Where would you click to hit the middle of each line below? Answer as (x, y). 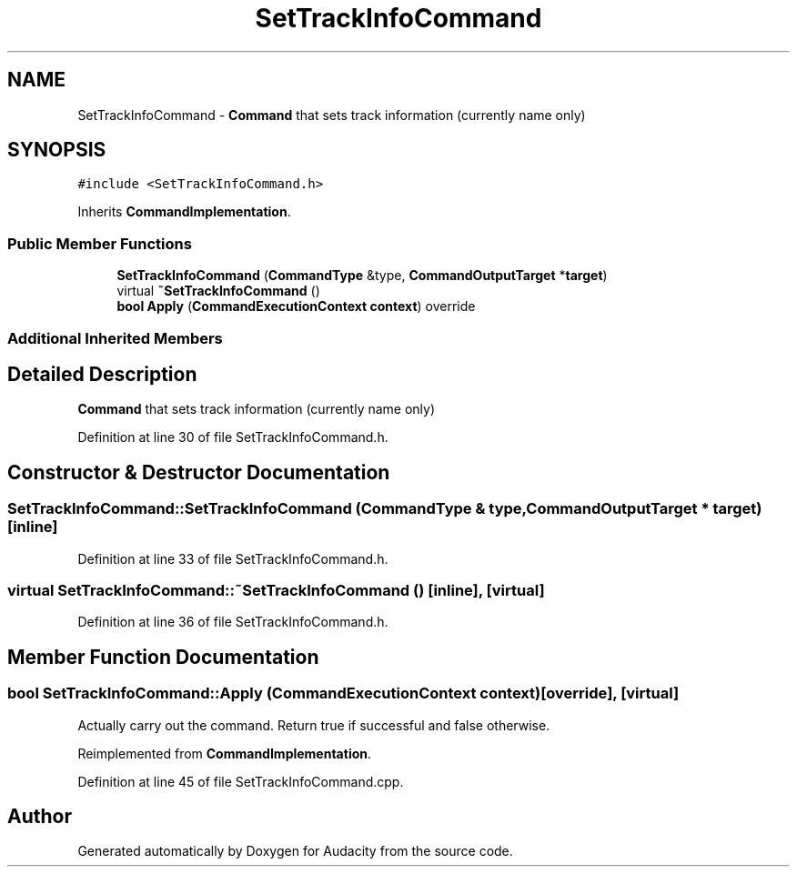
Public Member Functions (100, 243)
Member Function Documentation (163, 657)
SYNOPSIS (57, 150)
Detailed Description (102, 374)
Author (40, 817)
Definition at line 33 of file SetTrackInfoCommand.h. (233, 558)
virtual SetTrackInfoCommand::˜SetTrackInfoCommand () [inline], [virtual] (276, 590)
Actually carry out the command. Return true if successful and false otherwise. (314, 725)
